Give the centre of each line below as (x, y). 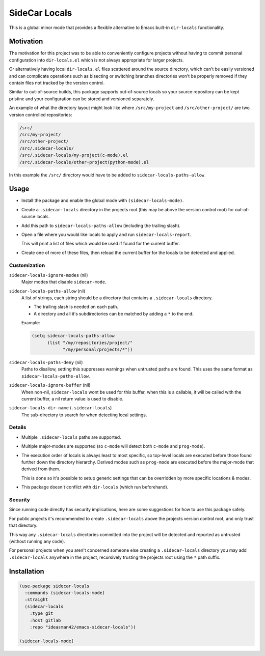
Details (18, 428)
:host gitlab (45, 620)
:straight (37, 600)
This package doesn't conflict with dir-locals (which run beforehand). (95, 487)
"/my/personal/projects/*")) (98, 350)
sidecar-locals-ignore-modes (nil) (49, 275)
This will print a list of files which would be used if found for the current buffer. (101, 244)
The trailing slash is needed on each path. (76, 307)
